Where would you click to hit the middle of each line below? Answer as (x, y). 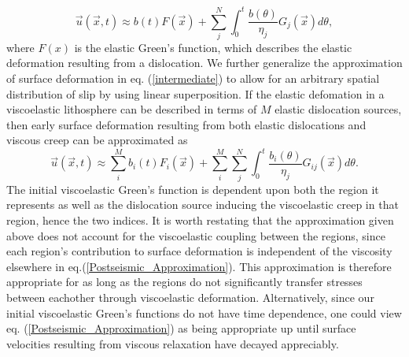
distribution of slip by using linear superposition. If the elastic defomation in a (195, 93)
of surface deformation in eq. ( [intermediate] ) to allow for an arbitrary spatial (193, 78)
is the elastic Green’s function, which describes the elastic (213, 47)
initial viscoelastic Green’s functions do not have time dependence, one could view (204, 312)
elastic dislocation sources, (338, 109)
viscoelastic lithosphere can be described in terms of (132, 109)
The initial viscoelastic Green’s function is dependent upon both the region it (193, 189)
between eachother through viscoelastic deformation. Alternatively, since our (190, 297)
